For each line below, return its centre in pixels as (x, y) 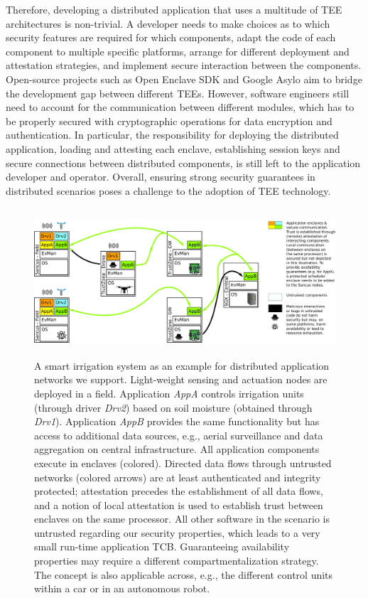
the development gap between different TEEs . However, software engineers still (178, 93)
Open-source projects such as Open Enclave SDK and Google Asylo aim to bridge (184, 79)
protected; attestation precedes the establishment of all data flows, (179, 491)
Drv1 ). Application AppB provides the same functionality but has (177, 421)
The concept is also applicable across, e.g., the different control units (184, 574)
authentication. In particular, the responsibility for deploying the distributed (172, 135)
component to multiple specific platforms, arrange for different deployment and (178, 51)
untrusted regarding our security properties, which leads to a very (177, 532)
